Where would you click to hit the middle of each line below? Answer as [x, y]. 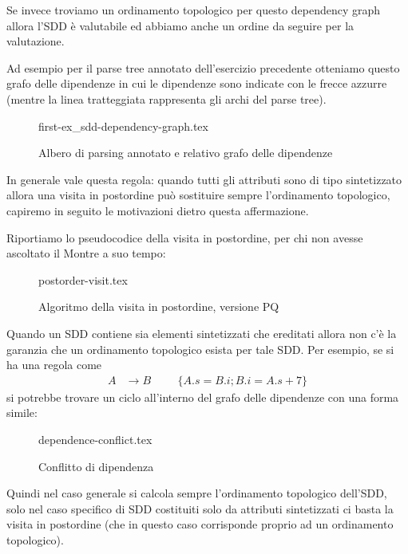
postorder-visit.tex [83, 279]
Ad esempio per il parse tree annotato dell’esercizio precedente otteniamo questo [203, 67]
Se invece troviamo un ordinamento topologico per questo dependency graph [194, 10]
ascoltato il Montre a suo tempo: [86, 253]
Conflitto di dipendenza [96, 466]
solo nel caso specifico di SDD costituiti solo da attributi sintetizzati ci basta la [200, 508]
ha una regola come [54, 365]
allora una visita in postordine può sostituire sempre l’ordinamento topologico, [198, 195]
